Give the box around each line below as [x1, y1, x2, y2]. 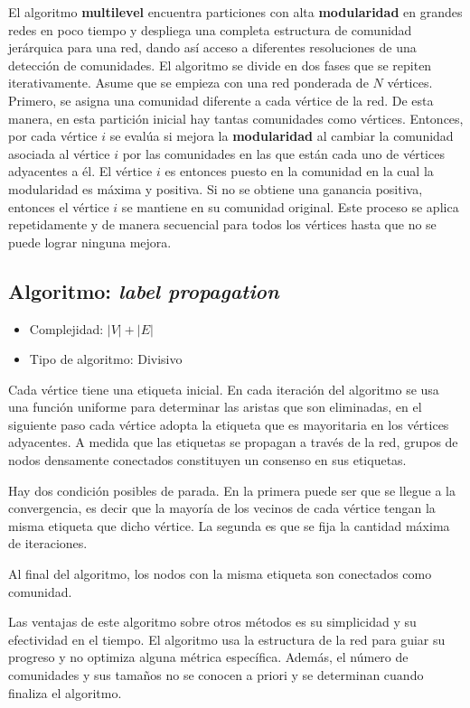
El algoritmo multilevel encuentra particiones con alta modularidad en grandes [8, 3, 463, 21]
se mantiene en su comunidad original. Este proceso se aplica [121, 197, 459, 216]
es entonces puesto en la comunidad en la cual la [164, 162, 434, 181]
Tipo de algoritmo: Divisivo [29, 349, 183, 368]
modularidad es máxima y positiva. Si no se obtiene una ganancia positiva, [8, 179, 423, 198]
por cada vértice [8, 126, 98, 145]
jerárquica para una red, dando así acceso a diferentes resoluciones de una [8, 38, 417, 57]
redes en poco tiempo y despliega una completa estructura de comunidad [8, 20, 412, 39]
